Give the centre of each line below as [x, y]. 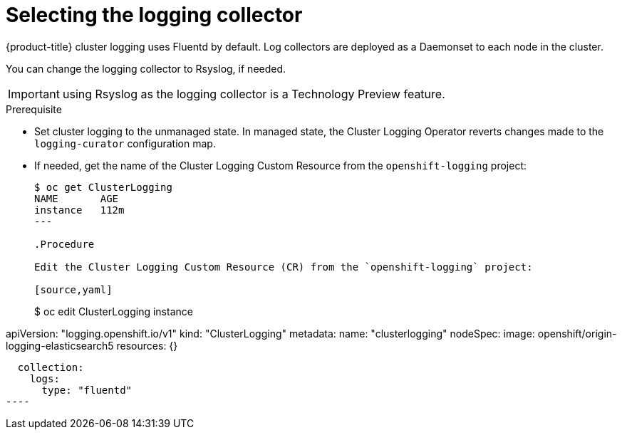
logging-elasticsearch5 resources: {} [92, 345]
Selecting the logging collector [154, 15]
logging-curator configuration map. [125, 143]
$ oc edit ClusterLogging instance [114, 311]
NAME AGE [77, 198]
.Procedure [64, 244]
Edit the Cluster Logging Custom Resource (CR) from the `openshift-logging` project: [284, 267]
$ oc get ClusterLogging [103, 187]
